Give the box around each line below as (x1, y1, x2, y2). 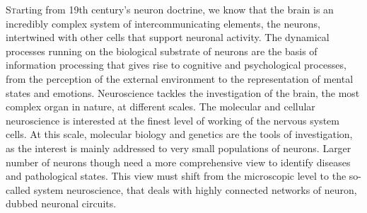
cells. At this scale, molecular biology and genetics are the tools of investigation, (6, 127, 353, 142)
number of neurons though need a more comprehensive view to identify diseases (6, 154, 351, 169)
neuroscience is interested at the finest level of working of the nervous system (6, 113, 339, 127)
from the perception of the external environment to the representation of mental (6, 71, 354, 86)
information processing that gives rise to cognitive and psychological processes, (6, 57, 346, 72)
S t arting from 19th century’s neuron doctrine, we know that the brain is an (6, 2, 334, 16)
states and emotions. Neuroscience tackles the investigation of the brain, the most (6, 85, 360, 100)
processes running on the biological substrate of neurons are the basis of (6, 43, 318, 58)
